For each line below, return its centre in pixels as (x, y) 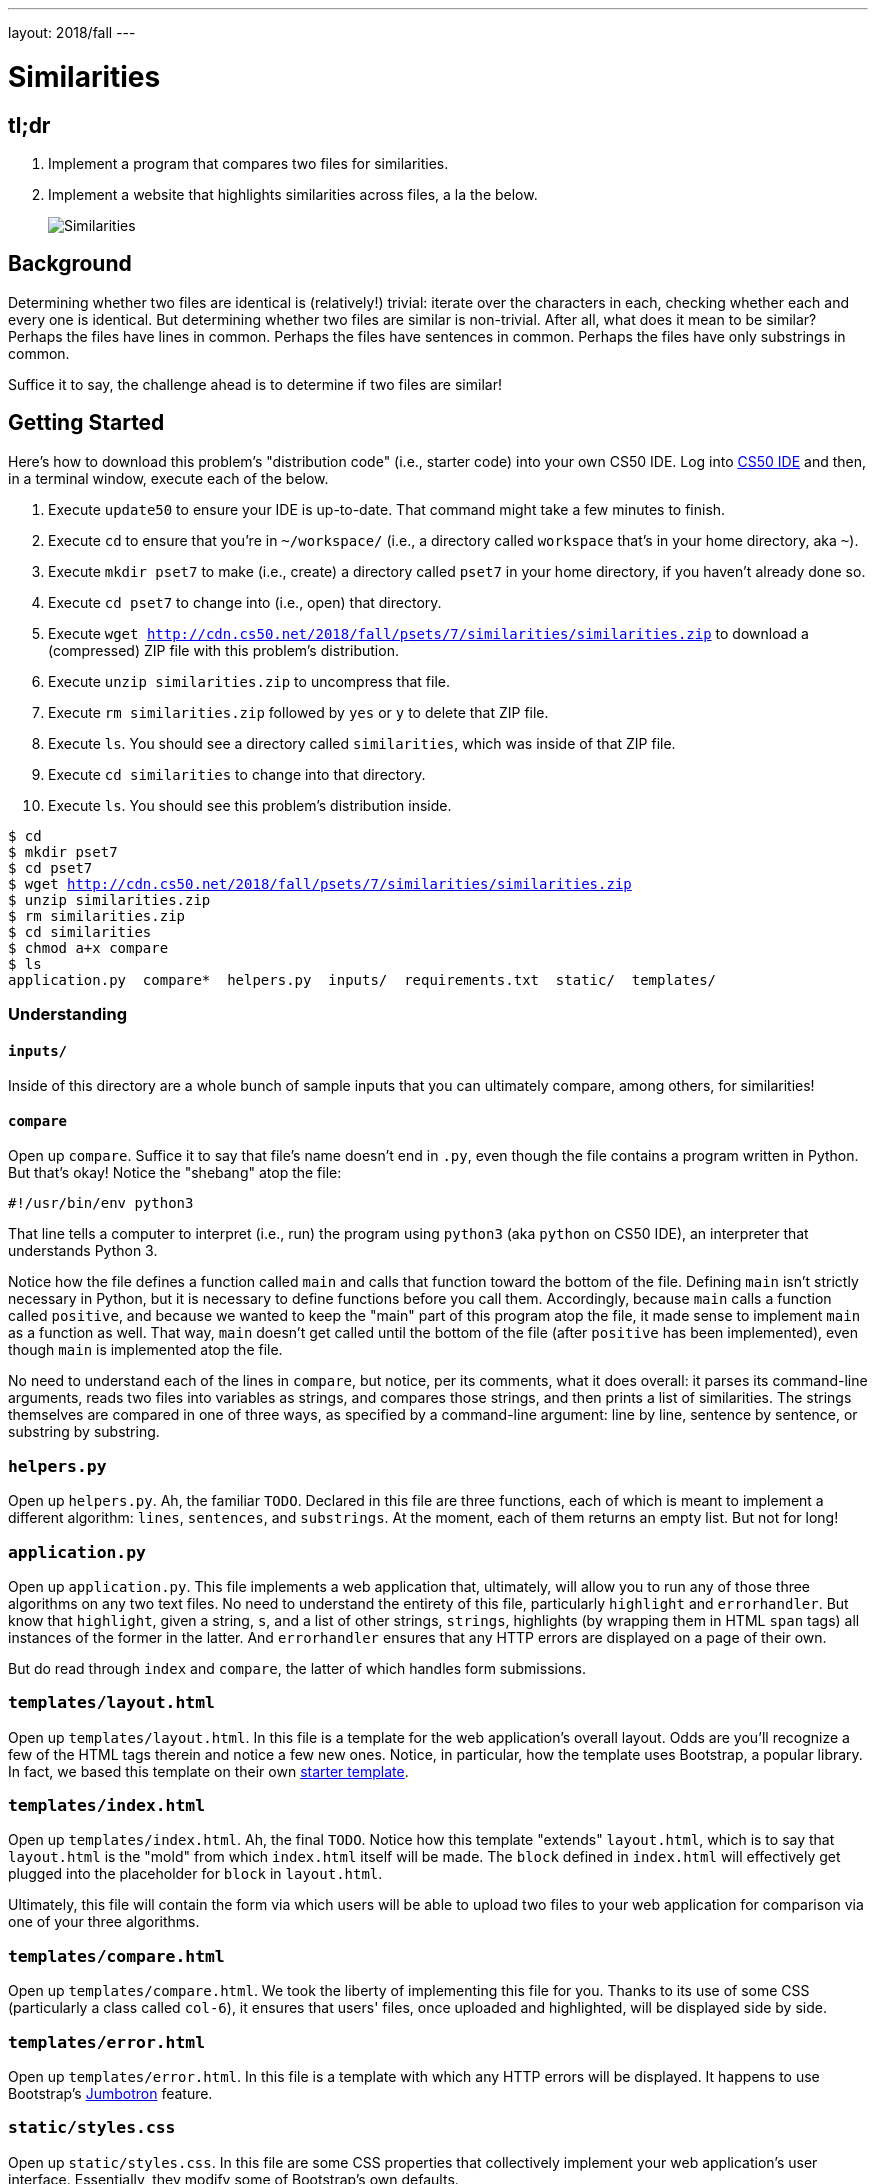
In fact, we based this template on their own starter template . (208, 1771)
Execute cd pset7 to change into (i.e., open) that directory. (245, 602)
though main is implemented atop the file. (145, 1350)
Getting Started (86, 423)
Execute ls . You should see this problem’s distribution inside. (250, 805)
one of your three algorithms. (104, 1922)
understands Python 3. (83, 1251)
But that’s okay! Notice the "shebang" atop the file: (175, 1173)
